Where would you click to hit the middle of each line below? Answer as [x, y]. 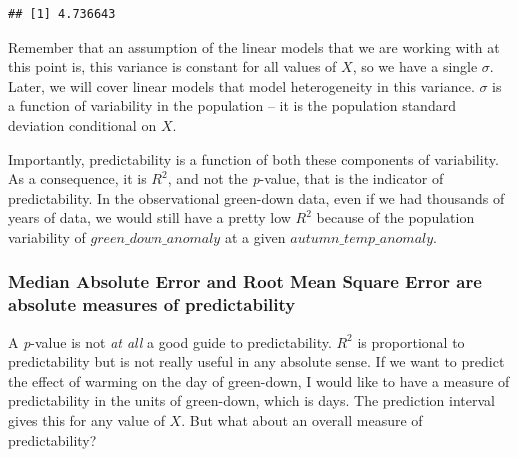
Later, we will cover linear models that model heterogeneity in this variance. [241, 85]
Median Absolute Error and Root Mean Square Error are [245, 281]
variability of [47, 236]
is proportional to [411, 341]
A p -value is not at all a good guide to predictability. [170, 341]
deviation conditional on [82, 124]
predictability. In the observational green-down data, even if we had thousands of [256, 197]
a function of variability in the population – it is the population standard [232, 105]
